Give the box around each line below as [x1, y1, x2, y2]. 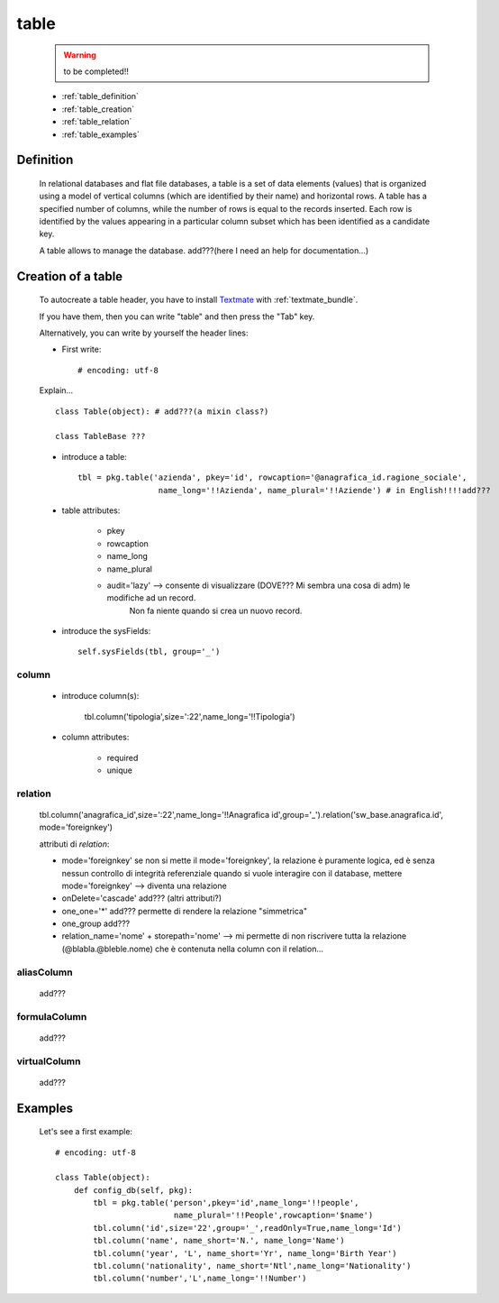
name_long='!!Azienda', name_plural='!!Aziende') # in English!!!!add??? [158, 485, 491, 495]
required [106, 752, 139, 763]
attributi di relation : [39, 839, 110, 849]
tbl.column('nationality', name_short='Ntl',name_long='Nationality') [93, 1261, 412, 1271]
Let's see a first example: [39, 1126, 133, 1137]
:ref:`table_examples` [61, 129, 140, 140]
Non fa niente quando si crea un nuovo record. [129, 605, 303, 616]
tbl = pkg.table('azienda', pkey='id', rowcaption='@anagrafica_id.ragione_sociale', [77, 473, 467, 482]
